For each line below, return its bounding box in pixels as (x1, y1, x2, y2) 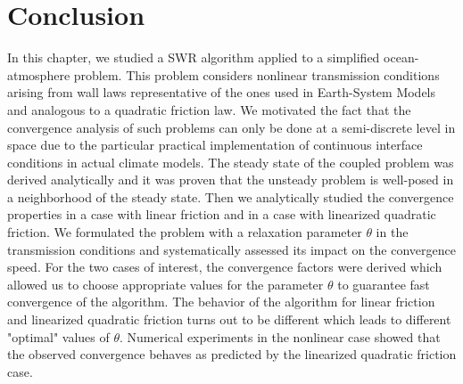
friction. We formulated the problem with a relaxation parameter (7, 223, 362, 241)
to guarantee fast (337, 274, 430, 293)
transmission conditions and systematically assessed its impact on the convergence (7, 240, 456, 258)
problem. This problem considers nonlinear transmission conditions (73, 65, 440, 84)
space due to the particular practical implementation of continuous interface (7, 135, 423, 154)
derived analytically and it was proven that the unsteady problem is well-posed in (7, 170, 454, 189)
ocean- (384, 48, 419, 67)
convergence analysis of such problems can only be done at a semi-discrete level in (7, 118, 456, 136)
